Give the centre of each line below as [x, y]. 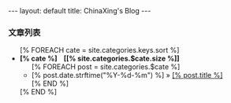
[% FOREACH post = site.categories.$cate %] [106, 67]
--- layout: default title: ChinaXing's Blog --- [80, 11]
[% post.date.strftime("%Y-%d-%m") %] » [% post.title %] [127, 75]
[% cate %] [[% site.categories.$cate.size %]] [99, 59]
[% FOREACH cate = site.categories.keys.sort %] [99, 50]
